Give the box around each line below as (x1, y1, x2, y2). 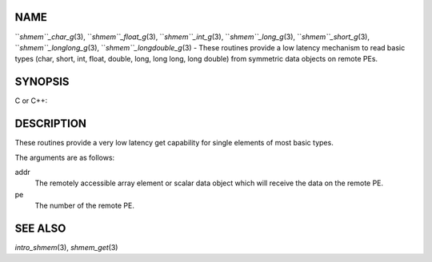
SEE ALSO (14, 221, 66, 235)
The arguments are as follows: (14, 153, 115, 162)
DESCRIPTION (14, 117, 87, 131)
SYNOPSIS (14, 75, 70, 89)
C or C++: (14, 96, 48, 105)
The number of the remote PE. (34, 200, 135, 211)
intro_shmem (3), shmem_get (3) (14, 242, 118, 252)
